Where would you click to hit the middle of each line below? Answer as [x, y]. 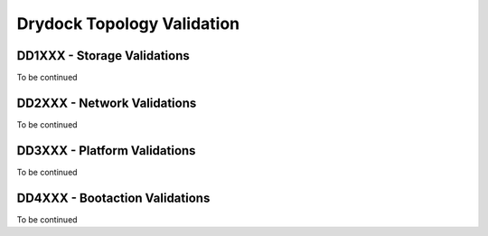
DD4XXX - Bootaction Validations [113, 198]
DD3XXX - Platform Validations [106, 151]
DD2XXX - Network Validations [107, 103]
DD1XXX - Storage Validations [103, 56]
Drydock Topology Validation [128, 24]
